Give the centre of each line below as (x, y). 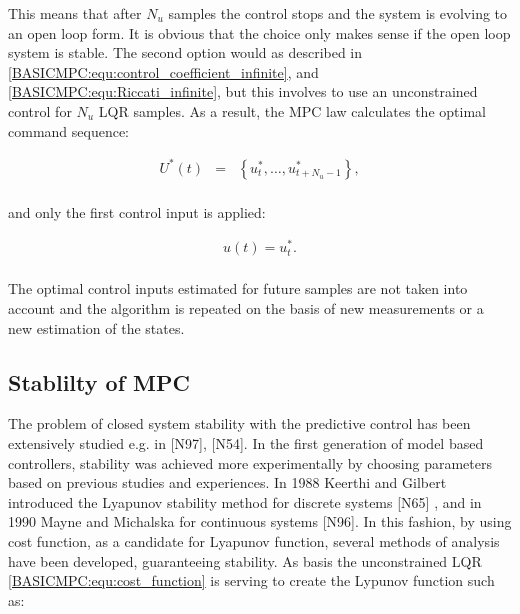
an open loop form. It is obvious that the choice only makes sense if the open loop (259, 32)
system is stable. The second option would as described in (185, 52)
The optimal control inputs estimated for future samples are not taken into (238, 288)
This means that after (75, 13)
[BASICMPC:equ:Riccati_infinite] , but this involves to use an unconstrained (243, 91)
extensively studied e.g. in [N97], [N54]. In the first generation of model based (246, 443)
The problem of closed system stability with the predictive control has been (239, 423)
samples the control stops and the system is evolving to (338, 13)
